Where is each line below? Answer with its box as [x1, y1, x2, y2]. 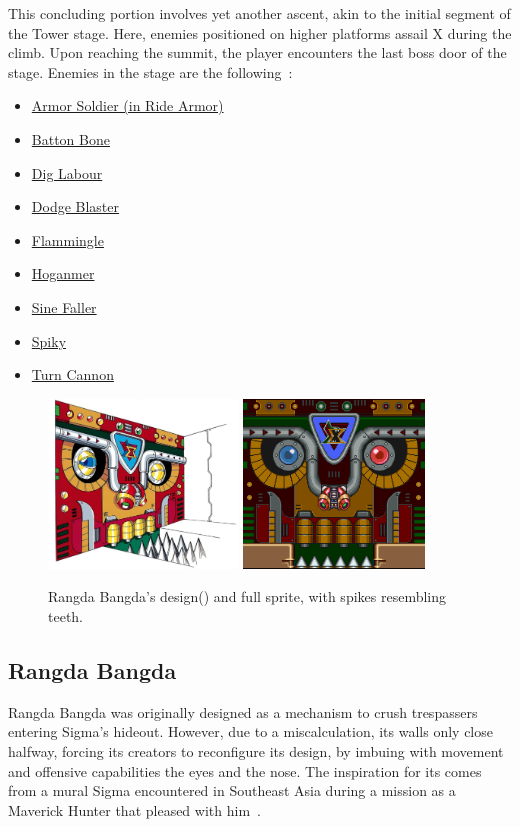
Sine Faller [31, 296, 97, 317]
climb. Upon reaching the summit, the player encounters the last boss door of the [8, 42, 507, 63]
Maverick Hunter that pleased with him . [8, 799, 261, 820]
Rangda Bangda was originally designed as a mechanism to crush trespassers [8, 701, 478, 722]
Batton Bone [31, 128, 110, 149]
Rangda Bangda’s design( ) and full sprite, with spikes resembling [48, 586, 447, 607]
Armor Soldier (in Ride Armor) [31, 95, 224, 116]
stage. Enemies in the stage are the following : [8, 61, 293, 82]
